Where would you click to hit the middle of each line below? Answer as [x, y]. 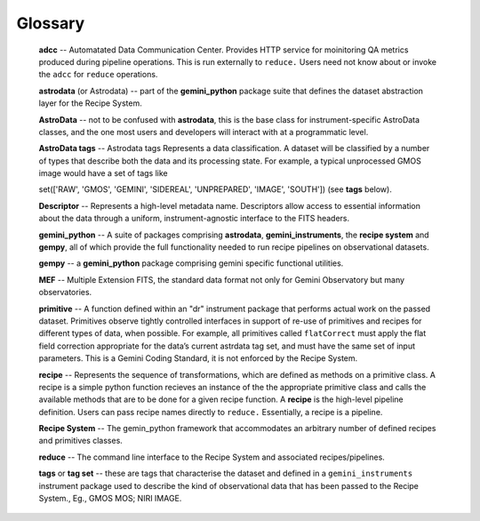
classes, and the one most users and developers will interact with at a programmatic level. [204, 132]
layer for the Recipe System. [90, 103]
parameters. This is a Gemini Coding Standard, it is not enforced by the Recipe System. [198, 358]
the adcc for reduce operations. [98, 75]
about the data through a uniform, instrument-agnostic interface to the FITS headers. [194, 219]
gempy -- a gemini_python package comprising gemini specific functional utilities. [191, 263]
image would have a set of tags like [103, 173]
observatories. [65, 293]
